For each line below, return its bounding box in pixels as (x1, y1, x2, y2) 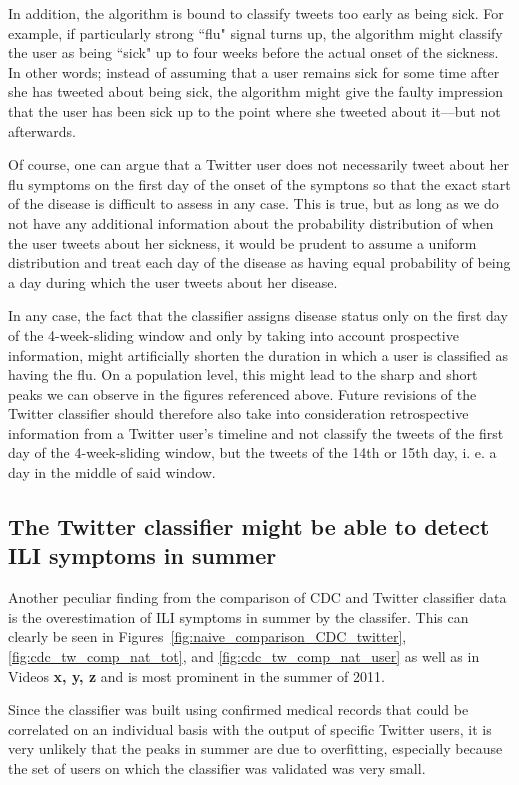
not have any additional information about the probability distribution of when (8, 212, 494, 233)
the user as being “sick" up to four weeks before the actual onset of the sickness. (8, 42, 499, 63)
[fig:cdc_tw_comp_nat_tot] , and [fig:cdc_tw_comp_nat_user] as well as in (8, 646, 480, 667)
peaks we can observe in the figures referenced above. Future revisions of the (8, 383, 477, 404)
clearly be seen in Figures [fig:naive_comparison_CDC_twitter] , (8, 626, 407, 647)
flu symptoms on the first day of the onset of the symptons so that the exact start (8, 173, 511, 194)
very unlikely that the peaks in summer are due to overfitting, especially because (8, 738, 503, 759)
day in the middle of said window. (8, 462, 216, 483)
